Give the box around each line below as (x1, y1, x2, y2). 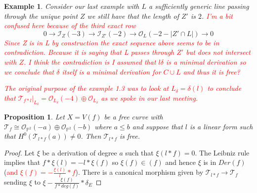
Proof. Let (4, 147, 35, 157)
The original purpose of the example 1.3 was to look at (4, 83, 169, 93)
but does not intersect (186, 47, 251, 57)
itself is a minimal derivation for (62, 66, 161, 77)
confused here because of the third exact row (4, 20, 136, 31)
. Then (81, 131, 101, 141)
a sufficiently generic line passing (149, 1, 249, 11)
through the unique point (4, 10, 78, 21)
